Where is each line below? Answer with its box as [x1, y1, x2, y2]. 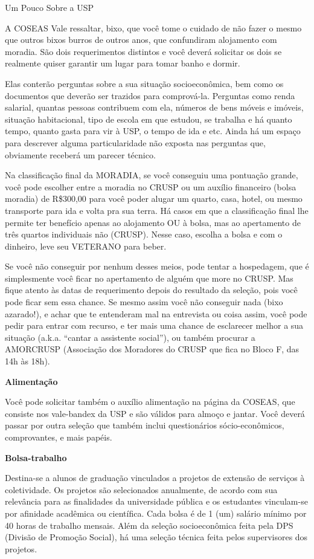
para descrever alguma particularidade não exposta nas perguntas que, [5, 136, 266, 149]
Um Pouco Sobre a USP [5, 1, 94, 13]
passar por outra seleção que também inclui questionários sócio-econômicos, [5, 419, 284, 431]
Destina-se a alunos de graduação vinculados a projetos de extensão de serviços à [5, 471, 305, 484]
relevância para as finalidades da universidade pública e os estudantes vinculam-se [5, 495, 308, 508]
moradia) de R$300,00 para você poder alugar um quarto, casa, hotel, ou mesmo [5, 192, 303, 205]
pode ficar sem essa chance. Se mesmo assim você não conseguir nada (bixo [5, 296, 283, 308]
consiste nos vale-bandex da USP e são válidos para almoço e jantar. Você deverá [5, 407, 305, 419]
